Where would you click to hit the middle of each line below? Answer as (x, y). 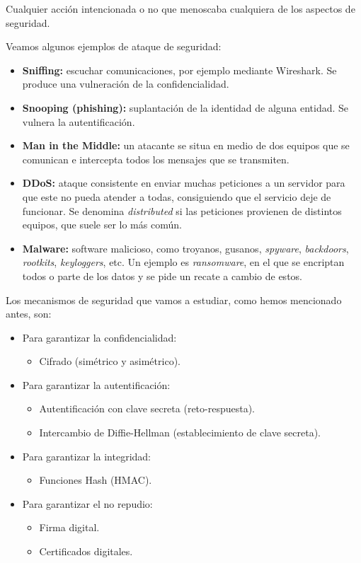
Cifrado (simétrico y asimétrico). (110, 361)
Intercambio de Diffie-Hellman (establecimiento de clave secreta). (180, 433)
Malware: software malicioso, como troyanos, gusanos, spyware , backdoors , (185, 248)
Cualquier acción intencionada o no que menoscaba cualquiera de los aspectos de (180, 8)
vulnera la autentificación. (79, 121)
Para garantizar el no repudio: (87, 503)
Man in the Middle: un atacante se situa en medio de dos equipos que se (186, 145)
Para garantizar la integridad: (87, 456)
